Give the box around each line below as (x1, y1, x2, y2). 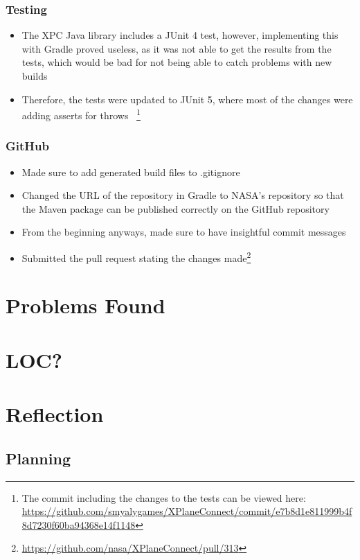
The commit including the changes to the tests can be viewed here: (21, 490, 306, 505)
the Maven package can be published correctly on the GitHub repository (21, 201, 330, 216)
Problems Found (6, 291, 165, 320)
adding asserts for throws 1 (21, 106, 141, 122)
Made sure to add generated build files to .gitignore (21, 164, 240, 179)
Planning (6, 447, 71, 469)
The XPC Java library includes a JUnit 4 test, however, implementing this (21, 28, 339, 42)
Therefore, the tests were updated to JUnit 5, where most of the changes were (21, 91, 353, 106)
